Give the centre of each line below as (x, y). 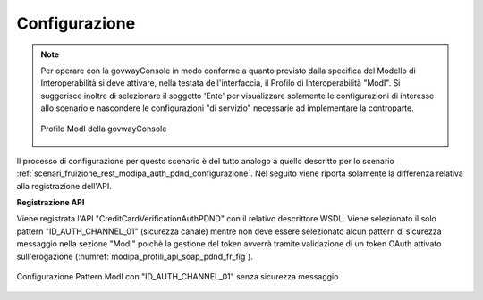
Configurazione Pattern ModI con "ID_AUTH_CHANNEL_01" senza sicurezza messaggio (178, 277)
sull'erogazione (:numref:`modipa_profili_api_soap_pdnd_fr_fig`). (135, 256)
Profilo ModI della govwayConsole (104, 129)
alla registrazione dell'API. (64, 186)
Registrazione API (51, 203)
